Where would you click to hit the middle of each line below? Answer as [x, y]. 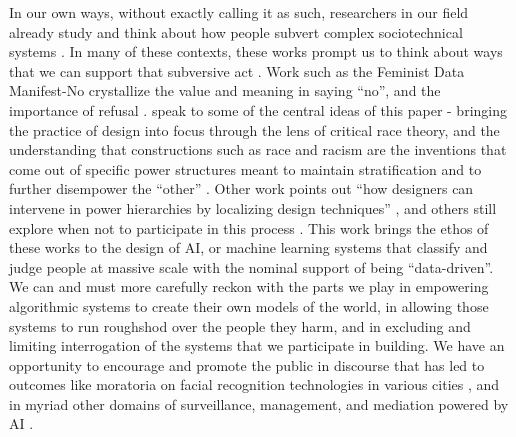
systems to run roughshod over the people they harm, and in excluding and [240, 325]
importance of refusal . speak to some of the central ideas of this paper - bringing [258, 109]
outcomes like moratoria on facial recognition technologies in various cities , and [254, 384]
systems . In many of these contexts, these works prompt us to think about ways [256, 51]
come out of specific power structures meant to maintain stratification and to [245, 168]
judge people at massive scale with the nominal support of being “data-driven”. [251, 266]
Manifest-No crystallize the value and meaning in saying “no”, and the [225, 90]
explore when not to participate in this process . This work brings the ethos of [249, 227]
